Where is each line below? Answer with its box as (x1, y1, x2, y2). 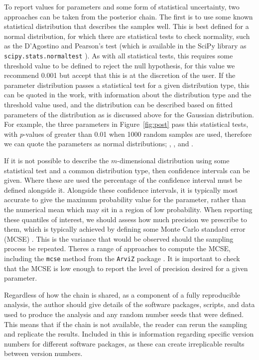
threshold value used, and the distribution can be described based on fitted (4, 99, 233, 109)
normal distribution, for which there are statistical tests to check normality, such (4, 30, 250, 41)
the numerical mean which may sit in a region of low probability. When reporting (4, 204, 253, 214)
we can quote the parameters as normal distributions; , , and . (4, 138, 194, 149)
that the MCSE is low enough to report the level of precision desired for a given (4, 263, 248, 273)
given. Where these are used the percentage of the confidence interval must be (4, 175, 242, 185)
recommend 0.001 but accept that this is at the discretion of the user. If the (4, 70, 236, 80)
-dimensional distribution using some (117, 155, 230, 165)
